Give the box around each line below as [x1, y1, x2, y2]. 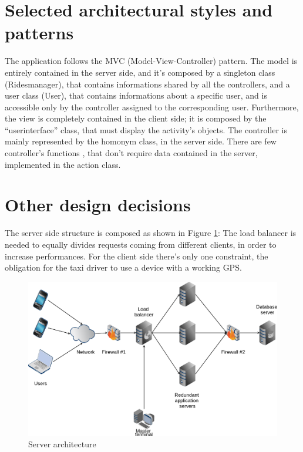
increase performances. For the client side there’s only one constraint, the [5, 249, 268, 262]
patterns [5, 21, 74, 45]
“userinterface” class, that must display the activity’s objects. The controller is [5, 123, 288, 136]
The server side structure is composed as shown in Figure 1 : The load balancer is [5, 227, 297, 239]
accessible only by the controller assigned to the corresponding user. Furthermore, [5, 100, 299, 113]
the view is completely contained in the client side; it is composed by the [5, 112, 267, 124]
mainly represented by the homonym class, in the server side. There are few [5, 135, 277, 147]
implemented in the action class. [5, 158, 121, 170]
